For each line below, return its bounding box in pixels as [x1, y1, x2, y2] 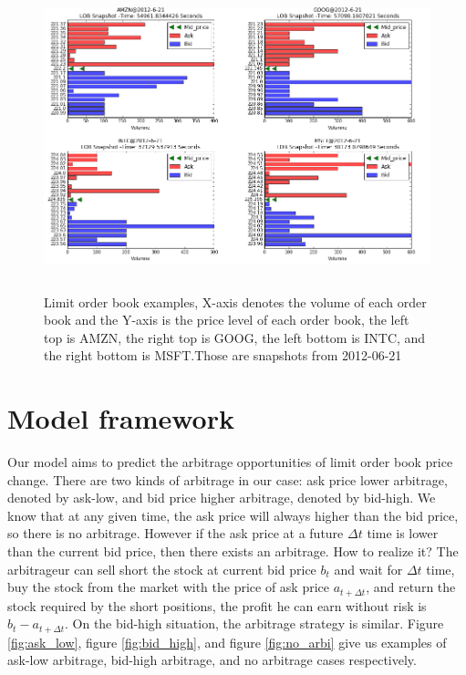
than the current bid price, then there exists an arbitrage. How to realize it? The [7, 542, 459, 561]
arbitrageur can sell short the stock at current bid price [7, 559, 316, 578]
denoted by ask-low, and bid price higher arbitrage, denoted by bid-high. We [7, 488, 436, 507]
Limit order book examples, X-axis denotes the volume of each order [44, 292, 427, 311]
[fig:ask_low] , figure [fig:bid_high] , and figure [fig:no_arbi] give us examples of [7, 632, 447, 651]
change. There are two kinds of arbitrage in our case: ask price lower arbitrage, [7, 470, 448, 489]
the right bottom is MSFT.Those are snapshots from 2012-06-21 [44, 346, 402, 365]
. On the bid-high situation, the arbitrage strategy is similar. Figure [64, 614, 444, 633]
